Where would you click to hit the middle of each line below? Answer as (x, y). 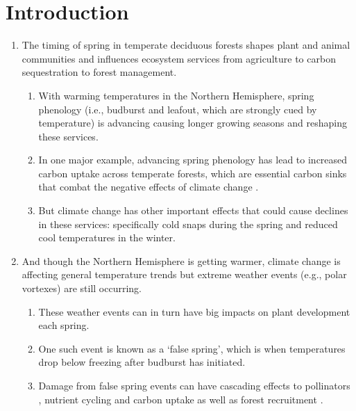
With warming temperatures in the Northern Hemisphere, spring (176, 95)
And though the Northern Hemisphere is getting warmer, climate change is (181, 260)
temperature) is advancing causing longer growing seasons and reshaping (193, 123)
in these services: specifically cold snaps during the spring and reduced (188, 224)
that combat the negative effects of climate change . (149, 187)
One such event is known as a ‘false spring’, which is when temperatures (192, 348)
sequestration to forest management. (99, 72)
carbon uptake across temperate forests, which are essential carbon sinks (193, 173)
